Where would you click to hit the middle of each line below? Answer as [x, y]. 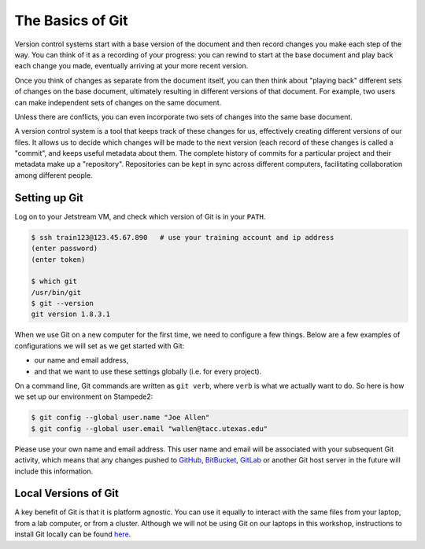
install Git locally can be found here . [73, 534]
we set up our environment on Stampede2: [84, 396]
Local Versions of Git [67, 494]
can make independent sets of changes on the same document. [118, 102]
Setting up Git [49, 198]
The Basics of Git [72, 20]
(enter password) [65, 249]
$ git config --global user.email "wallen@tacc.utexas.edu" [150, 428]
